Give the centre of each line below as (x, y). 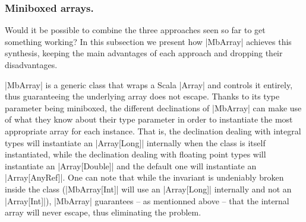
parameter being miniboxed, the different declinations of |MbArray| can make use (153, 107)
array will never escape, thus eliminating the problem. (103, 212)
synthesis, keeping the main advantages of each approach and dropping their (144, 53)
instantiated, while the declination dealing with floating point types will (135, 154)
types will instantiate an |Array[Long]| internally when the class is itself (135, 142)
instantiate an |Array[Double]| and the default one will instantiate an (131, 165)
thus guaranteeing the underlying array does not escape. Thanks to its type (142, 96)
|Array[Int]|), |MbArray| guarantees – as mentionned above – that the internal (147, 200)
